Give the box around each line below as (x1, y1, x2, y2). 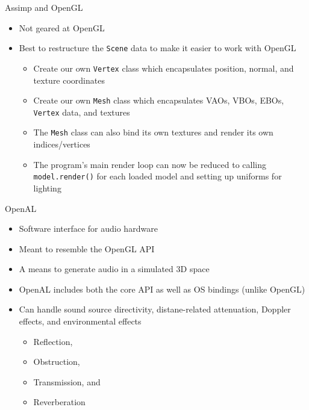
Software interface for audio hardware (19, 222, 158, 235)
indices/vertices (33, 138, 90, 151)
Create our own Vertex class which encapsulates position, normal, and (33, 61, 294, 74)
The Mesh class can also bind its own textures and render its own (33, 126, 273, 138)
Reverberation (33, 396, 86, 408)
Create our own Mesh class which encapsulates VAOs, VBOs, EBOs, (33, 94, 284, 107)
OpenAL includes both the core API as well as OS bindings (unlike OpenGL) (19, 282, 305, 295)
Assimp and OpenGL (5, 1, 83, 13)
